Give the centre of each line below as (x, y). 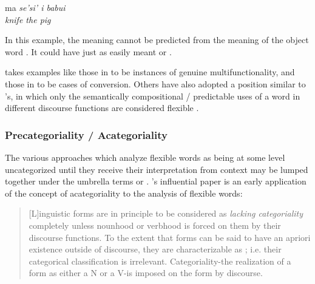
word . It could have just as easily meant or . (88, 51)
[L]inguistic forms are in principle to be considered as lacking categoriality (166, 213)
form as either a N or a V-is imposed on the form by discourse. (146, 273)
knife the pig (28, 19)
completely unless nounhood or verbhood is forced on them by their (155, 225)
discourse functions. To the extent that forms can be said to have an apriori (170, 237)
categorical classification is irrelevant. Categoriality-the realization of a (160, 261)
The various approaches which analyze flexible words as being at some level (145, 157)
